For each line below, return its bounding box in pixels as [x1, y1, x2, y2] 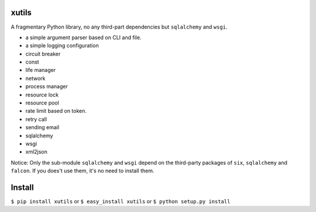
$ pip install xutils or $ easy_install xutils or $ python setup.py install [11, 198, 231, 205]
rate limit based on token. [25, 107, 87, 114]
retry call [25, 116, 47, 123]
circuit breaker [25, 50, 61, 57]
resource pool [25, 99, 60, 106]
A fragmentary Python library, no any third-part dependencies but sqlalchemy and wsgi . [11, 23, 228, 30]
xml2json [25, 148, 48, 155]
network [25, 75, 46, 82]
